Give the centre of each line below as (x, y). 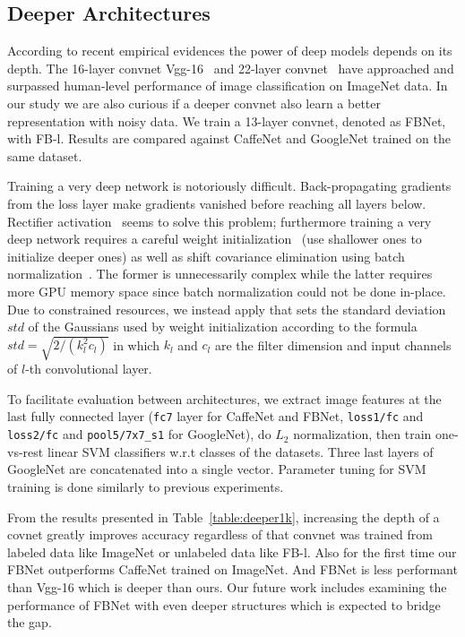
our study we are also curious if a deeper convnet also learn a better (194, 103)
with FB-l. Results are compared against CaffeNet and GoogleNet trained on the (229, 138)
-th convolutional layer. (89, 369)
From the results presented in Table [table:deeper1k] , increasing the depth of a (224, 516)
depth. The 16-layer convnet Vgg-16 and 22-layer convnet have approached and (231, 68)
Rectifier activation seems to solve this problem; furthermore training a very (220, 221)
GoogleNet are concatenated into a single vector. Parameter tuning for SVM (217, 469)
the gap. (30, 622)
